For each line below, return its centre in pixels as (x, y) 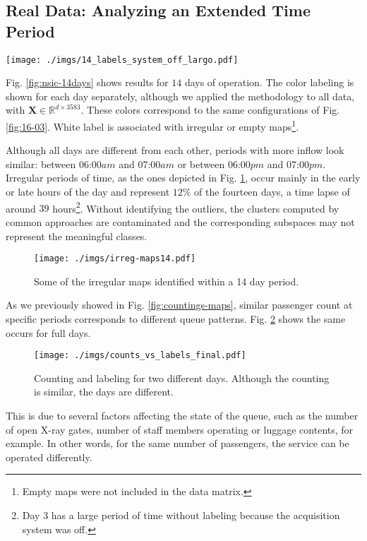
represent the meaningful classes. (77, 236)
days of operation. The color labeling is (269, 82)
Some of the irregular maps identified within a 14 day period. (167, 281)
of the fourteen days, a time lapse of (272, 192)
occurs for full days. (48, 332)
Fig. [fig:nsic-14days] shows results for (87, 82)
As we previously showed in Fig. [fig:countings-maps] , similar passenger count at (179, 305)
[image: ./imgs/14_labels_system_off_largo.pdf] (122, 60)
